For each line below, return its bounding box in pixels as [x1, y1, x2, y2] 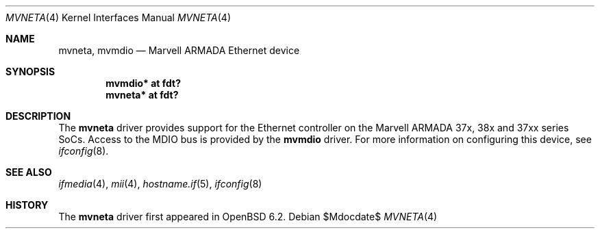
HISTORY [5, 199, 49, 211]
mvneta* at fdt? [105, 89, 179, 101]
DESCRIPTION [5, 110, 71, 122]
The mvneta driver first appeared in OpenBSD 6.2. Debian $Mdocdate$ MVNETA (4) [58, 211, 438, 222]
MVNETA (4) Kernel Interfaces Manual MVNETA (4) [5, 12, 232, 23]
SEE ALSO [5, 166, 52, 178]
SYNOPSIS [5, 66, 55, 77]
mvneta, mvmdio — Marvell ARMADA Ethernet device [58, 44, 300, 56]
